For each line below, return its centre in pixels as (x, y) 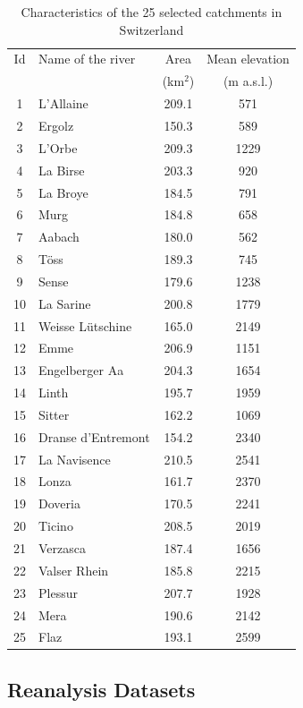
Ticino (56, 526)
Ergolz (56, 125)
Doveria (59, 503)
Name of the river (87, 59)
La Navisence (75, 459)
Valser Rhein (74, 570)
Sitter (54, 414)
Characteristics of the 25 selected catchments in (151, 12)
